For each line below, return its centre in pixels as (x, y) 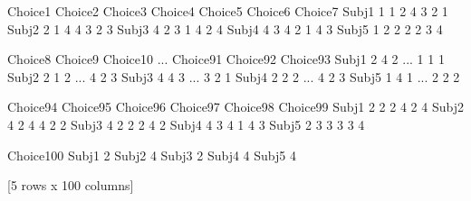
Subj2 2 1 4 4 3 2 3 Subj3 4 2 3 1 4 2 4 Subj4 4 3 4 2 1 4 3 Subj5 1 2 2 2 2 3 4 (225, 28)
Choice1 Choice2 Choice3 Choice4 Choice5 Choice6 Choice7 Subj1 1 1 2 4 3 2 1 (228, 11)
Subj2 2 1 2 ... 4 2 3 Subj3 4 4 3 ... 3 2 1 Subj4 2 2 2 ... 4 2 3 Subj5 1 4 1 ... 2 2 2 (234, 76)
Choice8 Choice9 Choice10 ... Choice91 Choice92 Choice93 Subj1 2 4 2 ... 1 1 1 (226, 59)
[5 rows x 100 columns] (71, 185)
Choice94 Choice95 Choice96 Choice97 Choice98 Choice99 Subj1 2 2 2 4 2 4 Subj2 (235, 107)
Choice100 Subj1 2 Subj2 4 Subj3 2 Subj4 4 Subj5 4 (152, 155)
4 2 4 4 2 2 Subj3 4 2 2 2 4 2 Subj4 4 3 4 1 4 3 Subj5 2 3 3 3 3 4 (186, 124)
